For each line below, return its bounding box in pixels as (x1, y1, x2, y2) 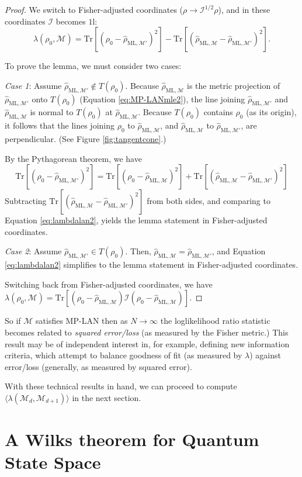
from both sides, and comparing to (147, 195, 270, 207)
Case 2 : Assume (5, 245, 62, 257)
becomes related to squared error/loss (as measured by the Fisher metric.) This (5, 326, 289, 338)
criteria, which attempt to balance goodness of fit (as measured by (5, 349, 242, 361)
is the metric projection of (187, 79, 280, 91)
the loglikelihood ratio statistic (160, 314, 270, 327)
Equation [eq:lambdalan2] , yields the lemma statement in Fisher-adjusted (5, 214, 268, 226)
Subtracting (5, 195, 47, 207)
